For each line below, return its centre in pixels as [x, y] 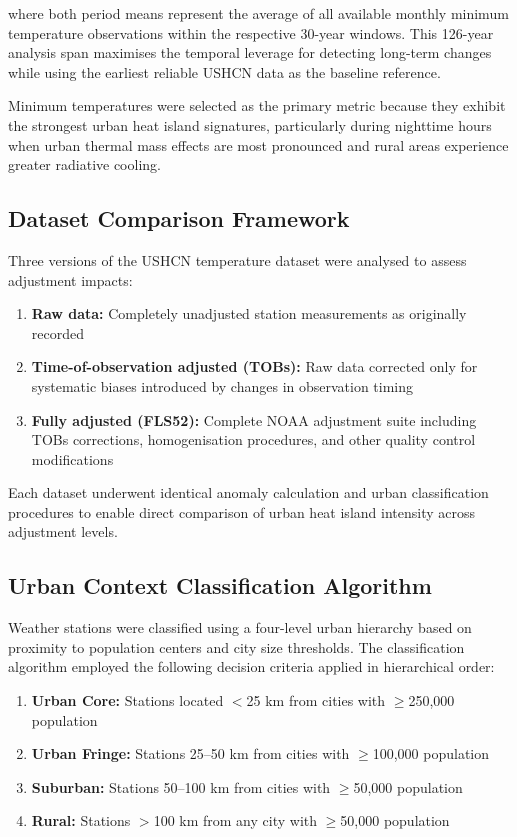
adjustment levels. [63, 531]
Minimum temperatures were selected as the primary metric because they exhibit [257, 105]
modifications [72, 458]
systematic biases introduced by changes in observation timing [222, 385]
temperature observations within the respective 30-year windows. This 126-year [251, 32]
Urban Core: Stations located [127, 700]
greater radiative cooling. [84, 164]
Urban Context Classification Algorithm [220, 585]
